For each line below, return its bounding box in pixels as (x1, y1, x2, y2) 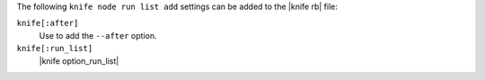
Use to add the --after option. (39, 30, 157, 40)
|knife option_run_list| (39, 55, 119, 67)
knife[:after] (16, 18, 79, 29)
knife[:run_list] (16, 43, 93, 54)
